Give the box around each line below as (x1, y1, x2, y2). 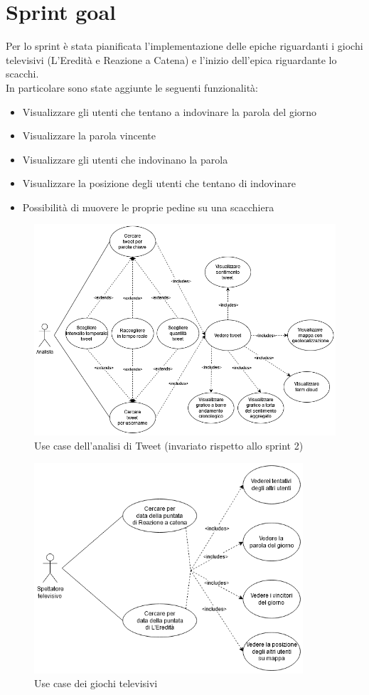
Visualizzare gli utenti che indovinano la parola (22, 152, 228, 166)
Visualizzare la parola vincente (22, 128, 156, 143)
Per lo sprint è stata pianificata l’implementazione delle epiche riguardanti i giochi (6, 38, 363, 53)
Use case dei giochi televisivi (34, 676, 158, 691)
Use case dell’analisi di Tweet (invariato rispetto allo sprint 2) (34, 438, 304, 453)
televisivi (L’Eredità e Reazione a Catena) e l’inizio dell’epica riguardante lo (6, 52, 337, 67)
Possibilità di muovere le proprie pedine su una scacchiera (22, 199, 274, 214)
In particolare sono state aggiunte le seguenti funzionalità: (6, 80, 258, 95)
